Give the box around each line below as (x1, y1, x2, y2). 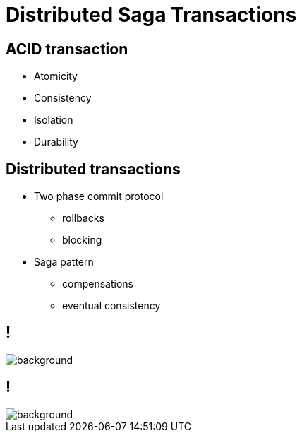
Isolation (34, 114, 73, 126)
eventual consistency (62, 300, 161, 312)
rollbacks (62, 212, 104, 225)
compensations (62, 278, 133, 290)
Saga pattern (34, 256, 94, 268)
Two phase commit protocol (34, 190, 164, 203)
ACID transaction (6, 40, 128, 58)
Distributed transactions (6, 160, 181, 178)
